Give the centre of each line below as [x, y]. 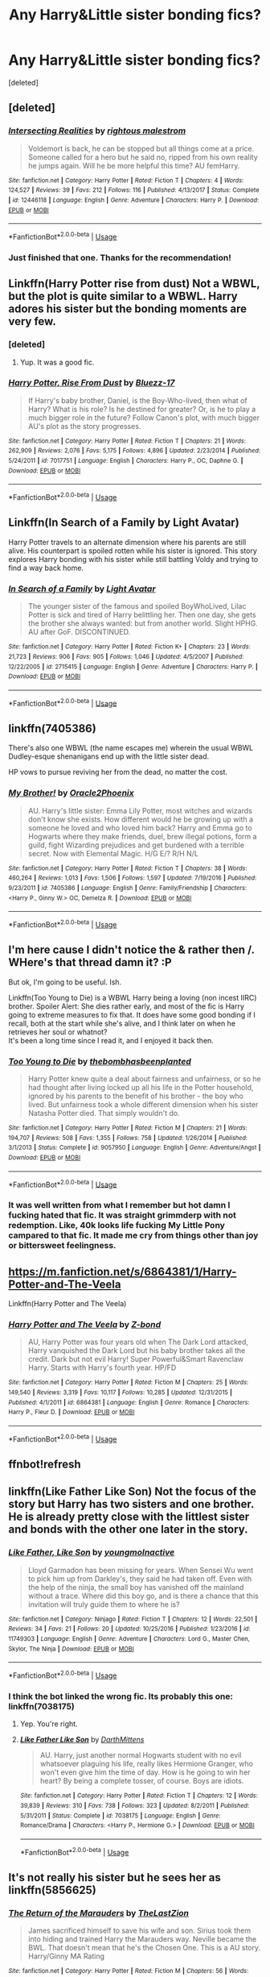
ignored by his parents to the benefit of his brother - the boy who [135, 1096]
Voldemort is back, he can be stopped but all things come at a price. [141, 148]
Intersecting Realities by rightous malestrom [97, 131]
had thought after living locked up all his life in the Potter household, [141, 1087]
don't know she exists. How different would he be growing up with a [141, 819]
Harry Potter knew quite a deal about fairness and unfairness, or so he [144, 1079]
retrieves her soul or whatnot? [58, 1032]
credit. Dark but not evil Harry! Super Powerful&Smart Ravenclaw [136, 1359]
